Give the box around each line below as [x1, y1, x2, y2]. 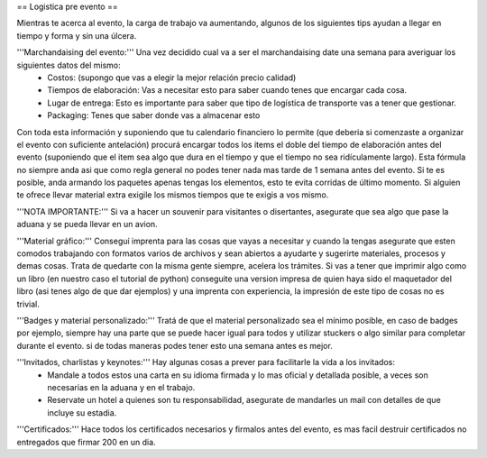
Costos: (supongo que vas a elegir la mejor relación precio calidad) [47, 72, 297, 83]
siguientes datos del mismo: [16, 60, 121, 70]
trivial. [16, 298, 40, 309]
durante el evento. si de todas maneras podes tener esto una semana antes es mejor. [16, 340, 333, 351]
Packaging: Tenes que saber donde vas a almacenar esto [47, 110, 261, 121]
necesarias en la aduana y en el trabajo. [47, 381, 196, 392]
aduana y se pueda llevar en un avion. [16, 219, 158, 230]
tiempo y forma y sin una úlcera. [16, 30, 137, 41]
